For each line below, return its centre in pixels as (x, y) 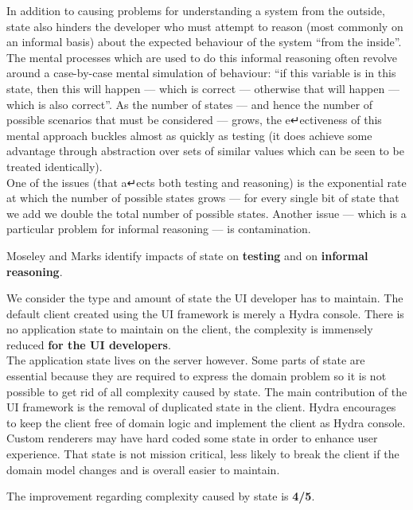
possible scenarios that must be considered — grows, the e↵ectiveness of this (194, 120)
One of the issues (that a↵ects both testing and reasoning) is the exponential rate (206, 182)
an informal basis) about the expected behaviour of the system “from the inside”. (204, 42)
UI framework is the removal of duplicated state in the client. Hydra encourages (201, 407)
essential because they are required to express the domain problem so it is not (197, 376)
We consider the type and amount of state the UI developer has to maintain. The (205, 298)
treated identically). (55, 166)
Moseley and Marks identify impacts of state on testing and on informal (187, 255)
